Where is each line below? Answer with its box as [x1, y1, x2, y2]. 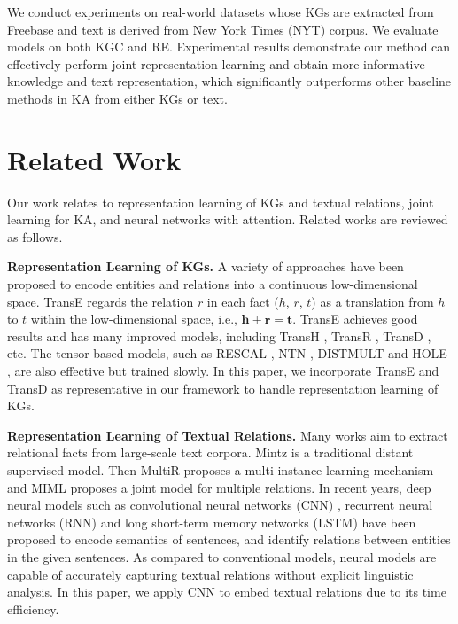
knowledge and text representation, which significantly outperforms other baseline [7, 72, 452, 90]
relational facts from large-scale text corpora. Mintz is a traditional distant [7, 443, 414, 462]
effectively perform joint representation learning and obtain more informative [7, 54, 425, 73]
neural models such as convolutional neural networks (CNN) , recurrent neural [7, 495, 433, 514]
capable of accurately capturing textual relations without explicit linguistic [7, 565, 414, 583]
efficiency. [7, 599, 59, 618]
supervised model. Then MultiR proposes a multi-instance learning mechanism [7, 461, 434, 479]
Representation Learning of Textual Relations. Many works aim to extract [7, 425, 448, 444]
